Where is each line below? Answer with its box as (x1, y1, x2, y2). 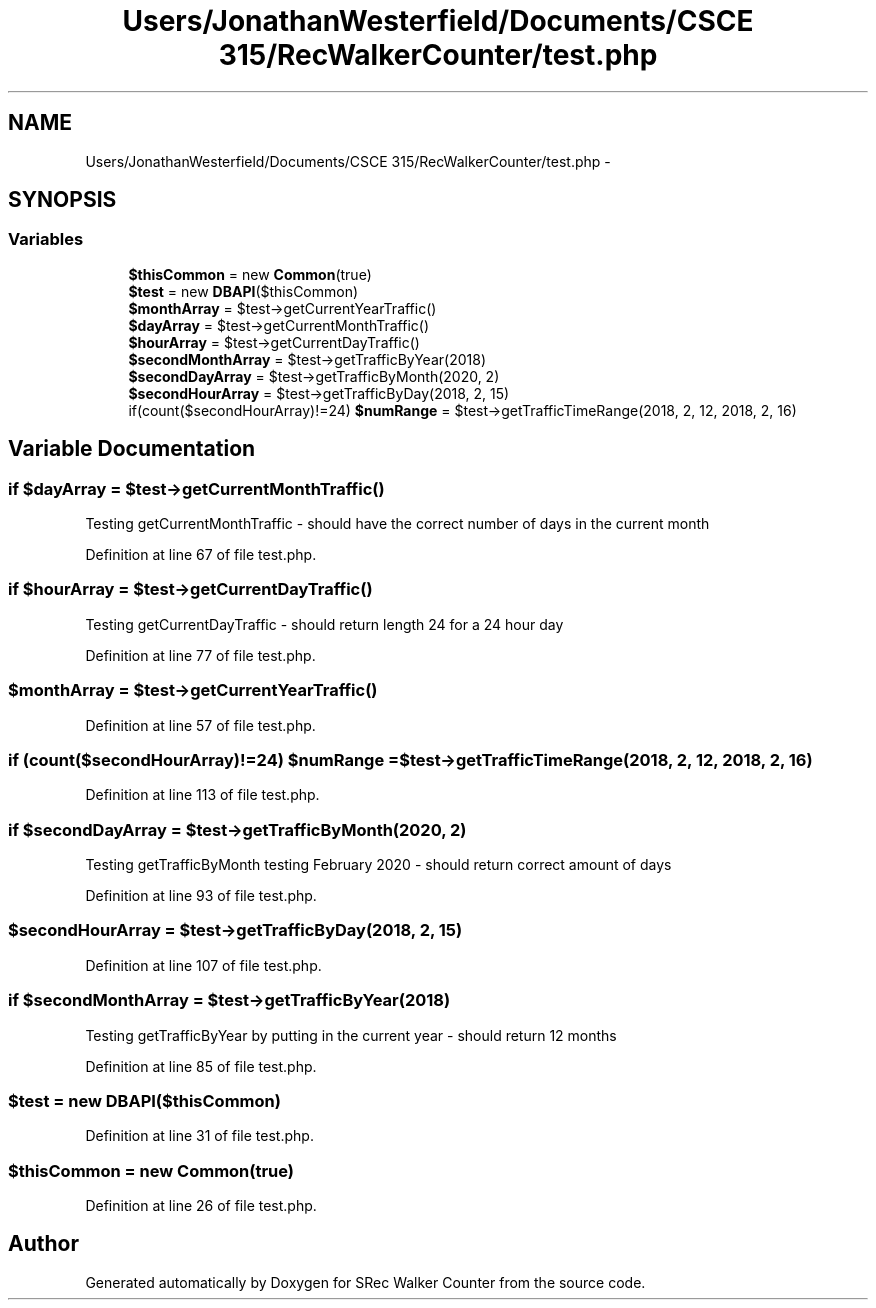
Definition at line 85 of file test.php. (85, 1057, 317, 1075)
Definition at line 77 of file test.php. (85, 646, 316, 664)
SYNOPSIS (8, 187, 117, 213)
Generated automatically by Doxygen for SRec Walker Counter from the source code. (85, 1273, 646, 1291)
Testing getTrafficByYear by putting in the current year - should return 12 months (85, 1026, 617, 1044)
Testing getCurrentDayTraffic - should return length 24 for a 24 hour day (85, 615, 564, 633)
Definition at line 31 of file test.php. (85, 1127, 314, 1145)
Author (8, 1231, 79, 1257)
